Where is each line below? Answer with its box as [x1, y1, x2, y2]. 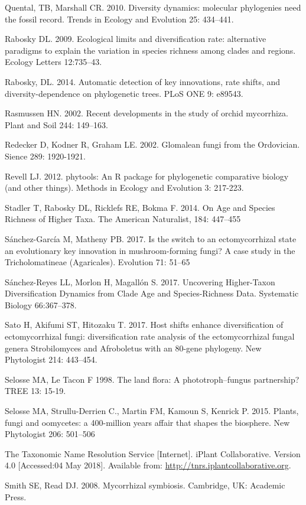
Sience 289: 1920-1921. [5, 149, 86, 162]
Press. [5, 490, 27, 503]
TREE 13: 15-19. [5, 385, 66, 397]
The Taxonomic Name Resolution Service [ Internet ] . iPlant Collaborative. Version [5, 447, 301, 460]
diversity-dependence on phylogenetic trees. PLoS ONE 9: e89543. [5, 87, 243, 99]
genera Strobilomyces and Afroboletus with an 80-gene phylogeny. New [5, 341, 262, 354]
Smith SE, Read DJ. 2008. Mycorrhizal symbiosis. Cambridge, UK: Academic [5, 479, 285, 491]
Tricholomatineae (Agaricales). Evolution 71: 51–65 [5, 256, 190, 268]
